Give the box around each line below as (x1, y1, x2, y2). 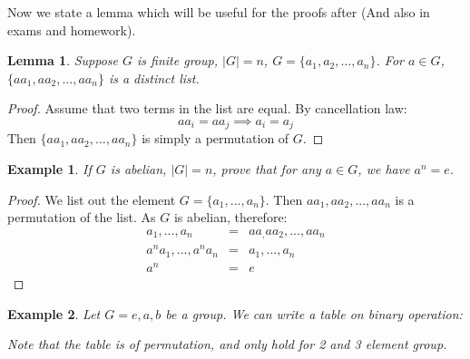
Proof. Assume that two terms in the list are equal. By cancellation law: (7, 99, 407, 118)
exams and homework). (7, 20, 136, 39)
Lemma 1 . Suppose (7, 51, 119, 70)
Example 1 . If (7, 160, 92, 179)
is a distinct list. (108, 68, 200, 87)
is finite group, (137, 51, 218, 70)
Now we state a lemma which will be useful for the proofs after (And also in (7, 3, 430, 21)
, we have (357, 160, 410, 179)
